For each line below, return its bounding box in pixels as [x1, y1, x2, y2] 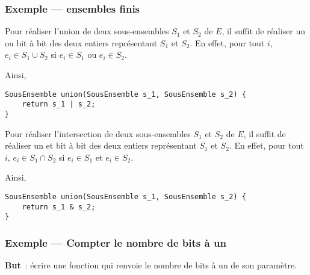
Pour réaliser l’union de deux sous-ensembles [5, 25, 169, 37]
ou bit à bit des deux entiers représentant [5, 36, 158, 49]
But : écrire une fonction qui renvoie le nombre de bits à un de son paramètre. [5, 259, 297, 271]
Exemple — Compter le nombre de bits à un [5, 235, 226, 250]
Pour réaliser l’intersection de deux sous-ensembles [5, 127, 191, 140]
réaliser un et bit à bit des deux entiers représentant [5, 139, 197, 152]
